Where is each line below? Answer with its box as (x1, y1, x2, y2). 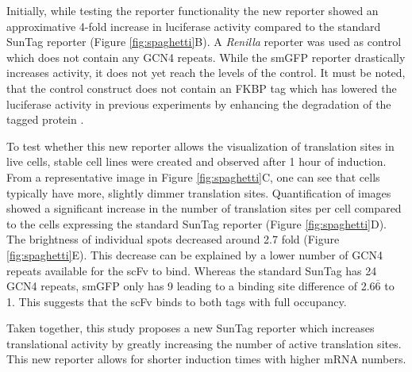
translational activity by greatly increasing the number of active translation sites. (6, 335, 402, 351)
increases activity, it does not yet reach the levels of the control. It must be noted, (6, 64, 406, 81)
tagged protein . (6, 111, 84, 128)
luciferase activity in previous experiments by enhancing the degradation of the (6, 95, 391, 112)
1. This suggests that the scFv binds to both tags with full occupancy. (6, 293, 347, 309)
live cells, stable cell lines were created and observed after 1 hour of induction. (6, 153, 387, 170)
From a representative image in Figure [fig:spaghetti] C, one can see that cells (6, 168, 380, 185)
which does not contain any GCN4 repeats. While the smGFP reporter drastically (6, 48, 406, 65)
